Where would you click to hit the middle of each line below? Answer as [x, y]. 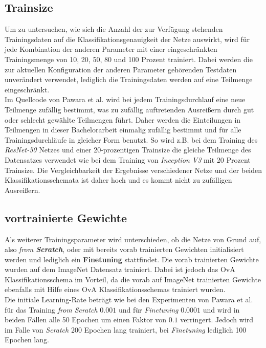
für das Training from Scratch [51, 309]
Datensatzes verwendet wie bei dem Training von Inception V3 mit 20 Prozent [128, 159]
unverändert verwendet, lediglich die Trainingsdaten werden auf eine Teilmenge [129, 79]
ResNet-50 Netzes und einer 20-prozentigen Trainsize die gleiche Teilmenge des [128, 150]
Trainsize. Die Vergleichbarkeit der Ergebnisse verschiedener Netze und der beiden [134, 170]
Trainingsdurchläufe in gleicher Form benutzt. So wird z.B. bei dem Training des [131, 139]
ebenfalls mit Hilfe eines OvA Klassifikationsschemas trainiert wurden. [115, 289]
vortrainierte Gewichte [66, 217]
